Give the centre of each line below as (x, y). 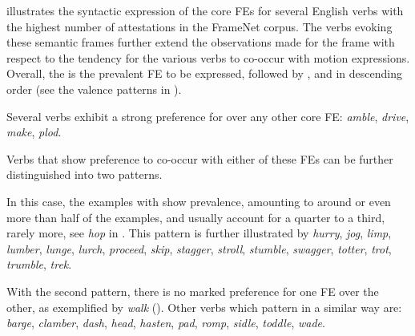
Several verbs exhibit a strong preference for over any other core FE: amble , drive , (208, 116)
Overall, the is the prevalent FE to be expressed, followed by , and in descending (204, 73)
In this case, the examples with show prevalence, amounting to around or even (199, 201)
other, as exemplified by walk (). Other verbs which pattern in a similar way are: (204, 307)
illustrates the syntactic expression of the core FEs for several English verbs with (205, 10)
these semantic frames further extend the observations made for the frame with (201, 42)
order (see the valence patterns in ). (94, 89)
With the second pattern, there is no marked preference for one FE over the (193, 291)
